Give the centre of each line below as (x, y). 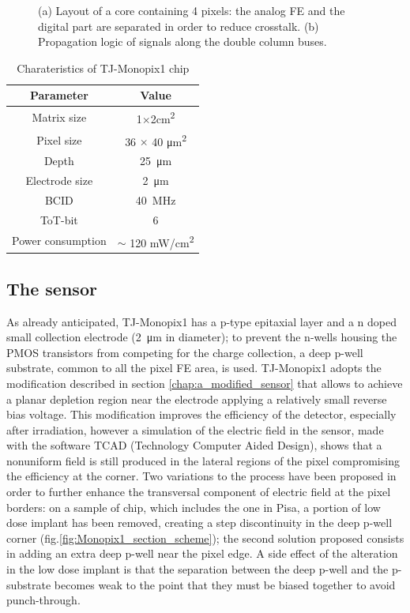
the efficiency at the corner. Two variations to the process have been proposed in (201, 476)
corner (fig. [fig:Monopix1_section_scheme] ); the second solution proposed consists (205, 538)
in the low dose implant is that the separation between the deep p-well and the (197, 569)
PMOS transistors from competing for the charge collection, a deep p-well (185, 352)
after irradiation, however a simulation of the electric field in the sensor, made (195, 429)
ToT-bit (59, 219)
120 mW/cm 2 (162, 241)
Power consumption (59, 241)
